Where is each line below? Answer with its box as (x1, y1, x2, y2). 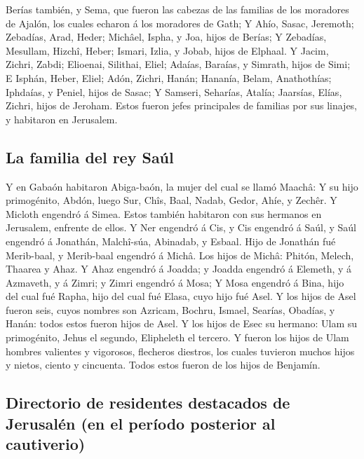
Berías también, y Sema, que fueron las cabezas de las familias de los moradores (6, 2, 349, 16)
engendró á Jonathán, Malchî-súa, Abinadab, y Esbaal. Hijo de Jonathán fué (6, 233, 336, 248)
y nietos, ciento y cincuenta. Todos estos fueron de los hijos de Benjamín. (6, 357, 321, 372)
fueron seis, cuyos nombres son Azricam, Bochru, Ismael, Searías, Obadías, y (6, 302, 335, 317)
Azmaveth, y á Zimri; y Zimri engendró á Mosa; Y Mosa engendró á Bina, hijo (6, 275, 344, 289)
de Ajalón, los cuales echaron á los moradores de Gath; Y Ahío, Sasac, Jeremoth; (6, 15, 354, 30)
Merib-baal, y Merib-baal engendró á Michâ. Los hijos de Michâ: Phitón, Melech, (6, 247, 354, 262)
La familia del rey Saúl (6, 146, 174, 167)
